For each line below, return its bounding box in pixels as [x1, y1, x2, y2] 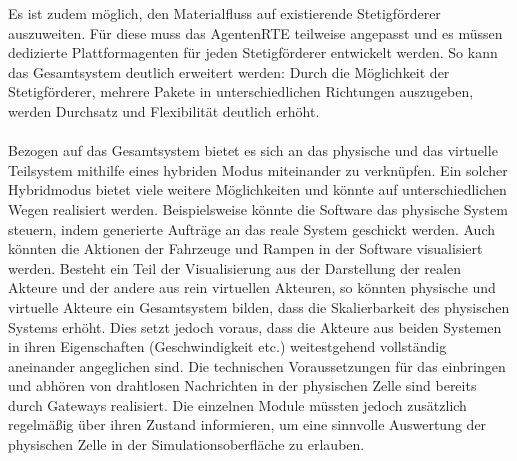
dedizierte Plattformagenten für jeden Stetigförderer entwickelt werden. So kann [8, 42, 498, 63]
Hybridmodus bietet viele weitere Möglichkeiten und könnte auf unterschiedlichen [8, 179, 507, 200]
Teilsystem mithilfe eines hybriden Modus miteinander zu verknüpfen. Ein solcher [8, 159, 508, 180]
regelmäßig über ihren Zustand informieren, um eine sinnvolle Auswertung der [8, 414, 487, 435]
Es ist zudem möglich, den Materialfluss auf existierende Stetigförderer [8, 3, 441, 23]
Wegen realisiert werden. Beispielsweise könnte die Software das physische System [8, 198, 508, 219]
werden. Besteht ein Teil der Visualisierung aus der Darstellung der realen [8, 257, 461, 278]
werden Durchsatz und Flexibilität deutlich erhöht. [8, 100, 320, 121]
